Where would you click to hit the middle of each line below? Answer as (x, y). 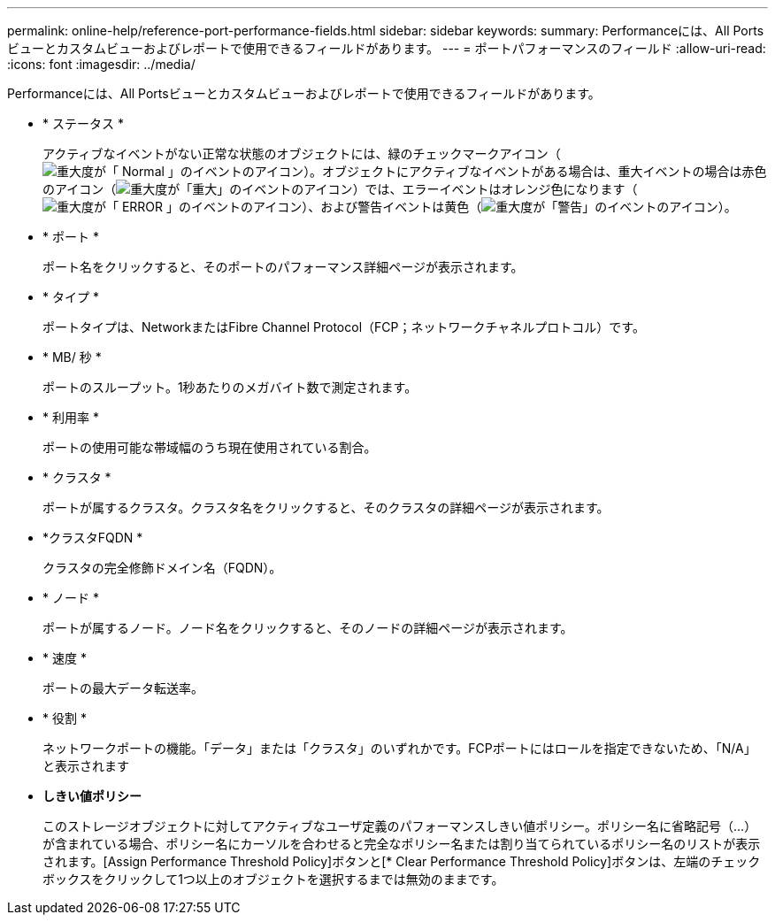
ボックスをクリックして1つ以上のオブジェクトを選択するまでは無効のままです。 (273, 879)
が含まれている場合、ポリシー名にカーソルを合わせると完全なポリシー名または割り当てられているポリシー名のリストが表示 (402, 844)
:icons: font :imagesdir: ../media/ (101, 64)
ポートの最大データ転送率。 (123, 688)
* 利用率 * (71, 417)
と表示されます (86, 766)
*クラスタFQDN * (93, 538)
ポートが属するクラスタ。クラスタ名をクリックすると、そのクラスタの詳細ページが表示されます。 (326, 507)
